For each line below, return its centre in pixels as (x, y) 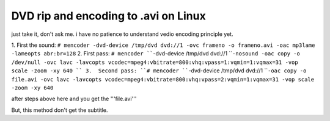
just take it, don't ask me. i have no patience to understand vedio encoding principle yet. (122, 34)
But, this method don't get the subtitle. (60, 110)
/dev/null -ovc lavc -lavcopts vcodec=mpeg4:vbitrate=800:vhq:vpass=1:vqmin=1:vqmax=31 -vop (155, 62)
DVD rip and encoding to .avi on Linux (108, 16)
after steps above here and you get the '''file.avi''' (74, 99)
